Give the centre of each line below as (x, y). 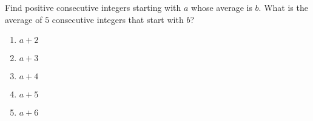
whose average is (222, 7)
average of (24, 19)
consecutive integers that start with (118, 19)
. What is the (283, 7)
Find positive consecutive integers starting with (93, 7)
